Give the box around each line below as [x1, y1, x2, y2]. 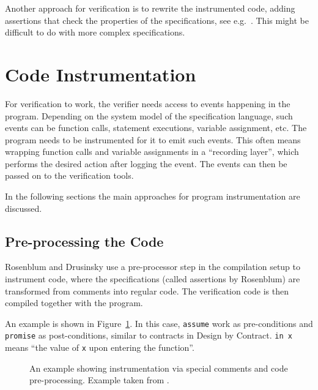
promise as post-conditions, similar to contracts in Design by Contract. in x [5, 329, 292, 342]
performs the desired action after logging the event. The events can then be [5, 157, 287, 170]
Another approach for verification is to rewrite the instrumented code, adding [5, 2, 295, 14]
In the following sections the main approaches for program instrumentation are [5, 190, 300, 203]
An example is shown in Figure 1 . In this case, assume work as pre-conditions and [5, 317, 313, 329]
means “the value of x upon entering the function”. [5, 341, 194, 354]
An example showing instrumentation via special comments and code [29, 361, 288, 374]
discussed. [5, 201, 42, 214]
